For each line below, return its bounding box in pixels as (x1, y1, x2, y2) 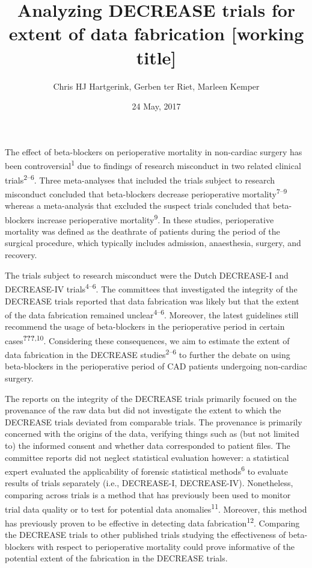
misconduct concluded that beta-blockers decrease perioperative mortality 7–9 (5, 185, 287, 200)
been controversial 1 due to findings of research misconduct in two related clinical (5, 158, 301, 171)
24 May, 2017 (132, 100, 181, 113)
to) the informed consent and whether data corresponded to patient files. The (5, 439, 290, 451)
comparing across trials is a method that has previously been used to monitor (5, 489, 291, 501)
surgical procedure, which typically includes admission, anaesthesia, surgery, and (5, 236, 301, 249)
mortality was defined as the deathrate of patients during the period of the (5, 224, 280, 237)
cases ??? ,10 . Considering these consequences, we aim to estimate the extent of (5, 332, 290, 347)
